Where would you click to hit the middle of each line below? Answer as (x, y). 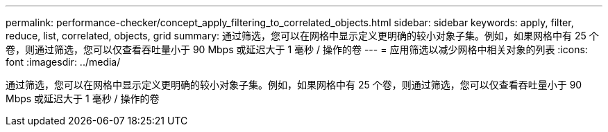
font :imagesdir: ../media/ (63, 62)
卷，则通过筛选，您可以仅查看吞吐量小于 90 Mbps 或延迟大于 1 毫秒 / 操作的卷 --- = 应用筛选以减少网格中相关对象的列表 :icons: (297, 49)
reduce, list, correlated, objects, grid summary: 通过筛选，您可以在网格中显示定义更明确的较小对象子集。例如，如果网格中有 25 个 (302, 36)
